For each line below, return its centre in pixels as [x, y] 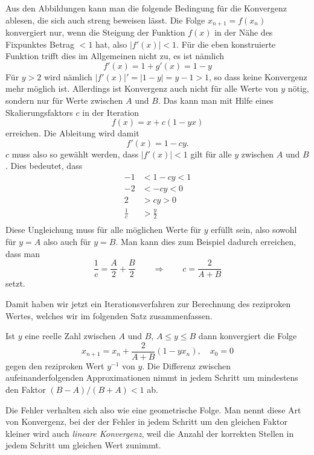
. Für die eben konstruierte [226, 44]
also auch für [67, 242]
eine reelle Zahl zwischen [70, 336]
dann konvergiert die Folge [248, 336]
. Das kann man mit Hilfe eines [216, 100]
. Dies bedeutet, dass [44, 166]
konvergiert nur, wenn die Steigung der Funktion [95, 32]
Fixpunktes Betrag [40, 44]
